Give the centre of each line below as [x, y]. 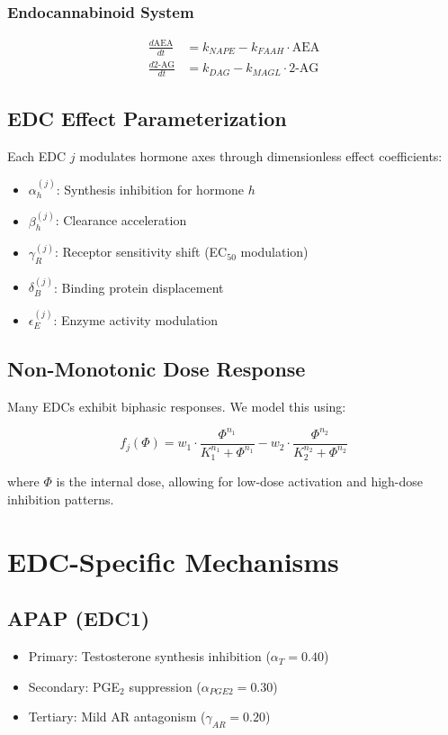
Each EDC [37, 156]
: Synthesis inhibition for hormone [150, 189]
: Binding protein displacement [139, 287]
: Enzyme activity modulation [136, 319]
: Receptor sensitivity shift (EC [141, 252]
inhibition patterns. [61, 499]
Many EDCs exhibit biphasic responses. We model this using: [177, 406]
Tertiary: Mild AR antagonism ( [117, 717]
